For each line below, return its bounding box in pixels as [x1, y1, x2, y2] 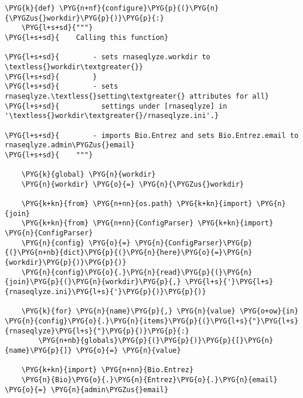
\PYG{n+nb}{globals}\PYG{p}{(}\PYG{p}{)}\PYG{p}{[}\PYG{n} [38, 336, 274, 345]
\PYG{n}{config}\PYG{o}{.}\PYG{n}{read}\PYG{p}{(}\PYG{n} [21, 268, 253, 276]
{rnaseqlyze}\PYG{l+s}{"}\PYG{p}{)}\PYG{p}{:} [5, 326, 189, 335]
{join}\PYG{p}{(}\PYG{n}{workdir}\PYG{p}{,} [5, 278, 181, 286]
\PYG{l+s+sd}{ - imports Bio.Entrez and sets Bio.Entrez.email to [5, 131, 299, 140]
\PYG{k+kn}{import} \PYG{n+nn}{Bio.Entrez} [21, 366, 194, 375]
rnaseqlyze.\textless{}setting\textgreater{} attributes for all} [5, 92, 270, 100]
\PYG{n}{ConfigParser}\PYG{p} [134, 238, 253, 247]
